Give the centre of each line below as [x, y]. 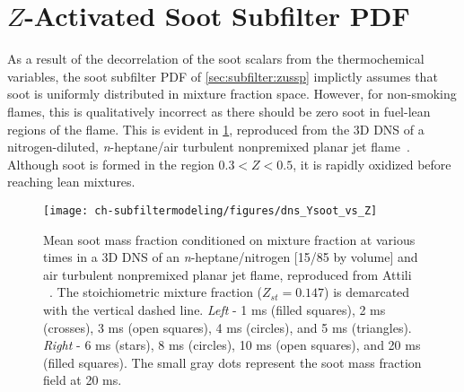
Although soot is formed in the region [111, 164]
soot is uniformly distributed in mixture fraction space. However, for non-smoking [232, 94]
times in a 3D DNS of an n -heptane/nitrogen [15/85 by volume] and [231, 257]
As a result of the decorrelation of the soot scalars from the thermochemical [216, 59]
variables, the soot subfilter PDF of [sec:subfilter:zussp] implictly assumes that [223, 76]
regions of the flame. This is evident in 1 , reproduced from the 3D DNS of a [216, 129]
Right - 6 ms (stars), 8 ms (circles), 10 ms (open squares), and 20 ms [232, 345]
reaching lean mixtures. [71, 182]
